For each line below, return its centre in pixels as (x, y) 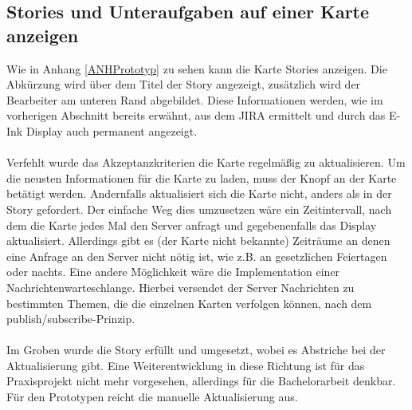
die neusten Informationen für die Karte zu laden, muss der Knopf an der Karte (202, 177)
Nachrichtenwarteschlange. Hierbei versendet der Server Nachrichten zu (180, 287)
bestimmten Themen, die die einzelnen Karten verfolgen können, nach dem (189, 303)
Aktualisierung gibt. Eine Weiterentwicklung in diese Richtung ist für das (186, 365)
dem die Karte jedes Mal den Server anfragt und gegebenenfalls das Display (192, 225)
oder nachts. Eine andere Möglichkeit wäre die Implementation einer (173, 272)
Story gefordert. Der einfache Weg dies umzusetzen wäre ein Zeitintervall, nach (199, 209)
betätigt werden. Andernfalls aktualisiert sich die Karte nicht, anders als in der (199, 193)
